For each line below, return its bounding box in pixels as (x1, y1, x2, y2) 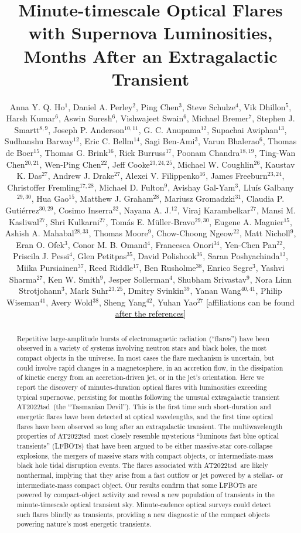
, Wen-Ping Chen (39, 158, 101, 170)
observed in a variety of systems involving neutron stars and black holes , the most (16, 343, 267, 353)
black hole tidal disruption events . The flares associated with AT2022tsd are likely (16, 460, 268, 470)
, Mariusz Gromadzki (159, 192, 235, 205)
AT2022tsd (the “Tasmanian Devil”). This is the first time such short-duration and (16, 402, 271, 412)
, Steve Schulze (182, 100, 235, 113)
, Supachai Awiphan (207, 123, 279, 135)
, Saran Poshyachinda (203, 250, 280, 262)
